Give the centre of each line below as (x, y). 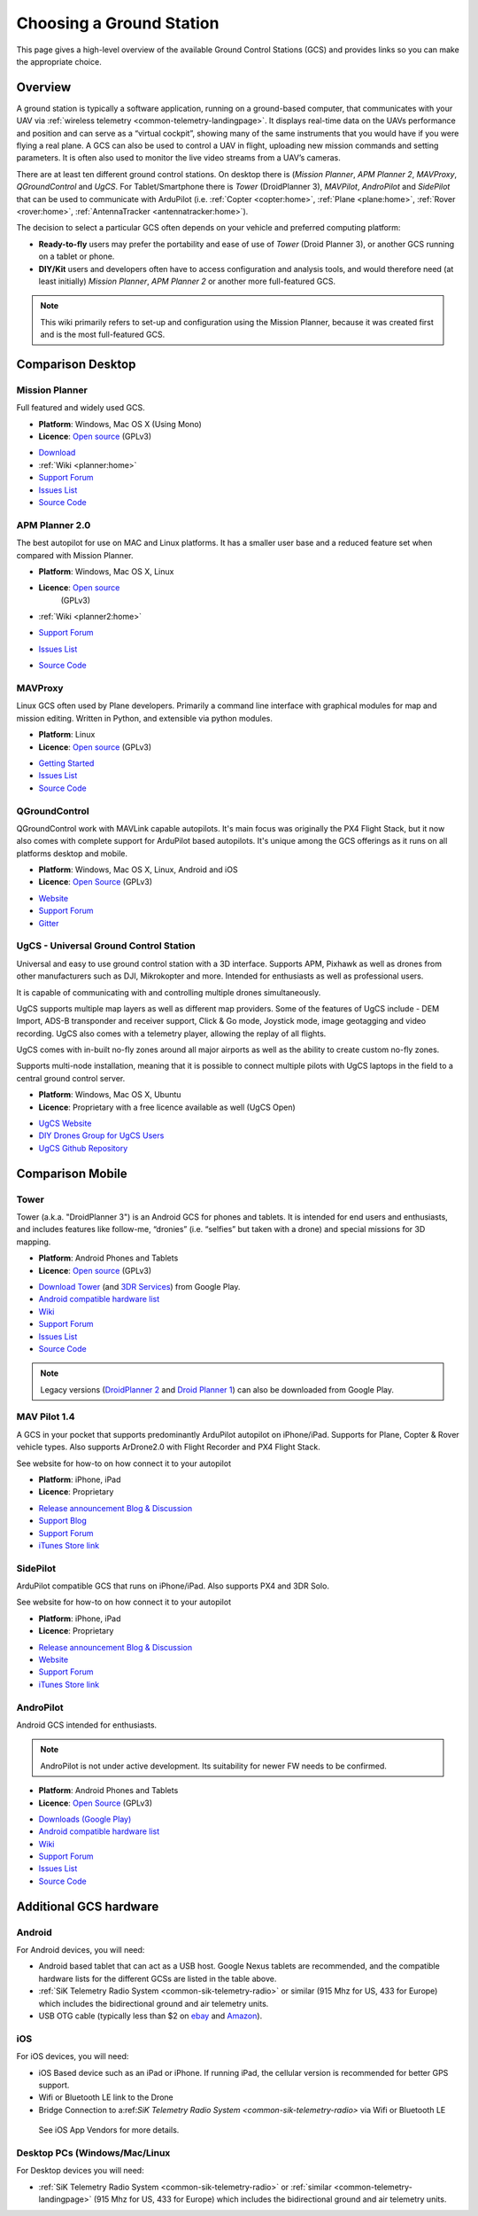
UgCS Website (65, 1124)
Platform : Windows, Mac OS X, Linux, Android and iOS (138, 870)
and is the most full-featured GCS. (103, 335)
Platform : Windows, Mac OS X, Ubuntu (110, 1095)
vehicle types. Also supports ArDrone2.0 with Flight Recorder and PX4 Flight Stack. (168, 1447)
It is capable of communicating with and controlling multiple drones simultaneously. (169, 992)
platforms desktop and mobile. (72, 853)
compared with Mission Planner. (75, 555)
